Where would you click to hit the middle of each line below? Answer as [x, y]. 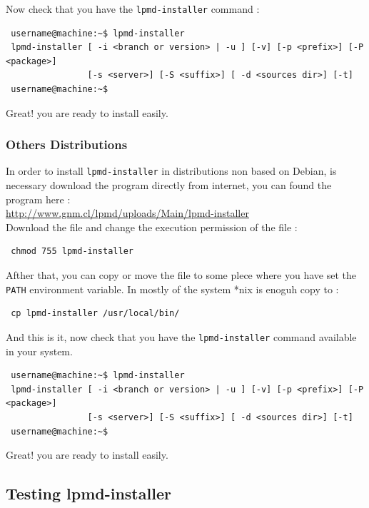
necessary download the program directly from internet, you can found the [169, 185]
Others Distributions [67, 144]
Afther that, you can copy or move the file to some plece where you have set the [181, 275]
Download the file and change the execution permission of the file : [152, 227]
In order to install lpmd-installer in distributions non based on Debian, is [171, 171]
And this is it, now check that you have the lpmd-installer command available [181, 336]
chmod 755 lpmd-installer [72, 252]
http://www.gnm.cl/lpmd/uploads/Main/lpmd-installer [127, 213]
